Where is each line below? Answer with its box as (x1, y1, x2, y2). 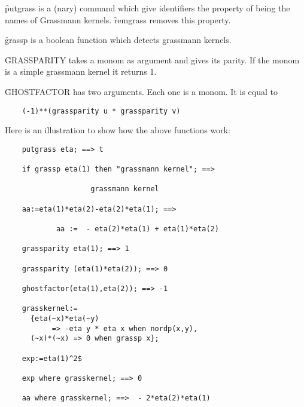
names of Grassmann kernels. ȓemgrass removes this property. (5, 13, 231, 26)
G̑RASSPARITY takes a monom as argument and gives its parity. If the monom (5, 53, 300, 66)
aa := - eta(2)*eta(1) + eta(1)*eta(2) (56, 225, 219, 234)
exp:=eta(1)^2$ (22, 354, 82, 363)
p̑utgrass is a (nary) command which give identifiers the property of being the (5, 2, 290, 14)
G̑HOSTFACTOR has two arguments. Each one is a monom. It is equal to (5, 85, 278, 97)
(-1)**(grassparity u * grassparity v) (22, 106, 181, 115)
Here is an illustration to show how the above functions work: (5, 124, 230, 136)
